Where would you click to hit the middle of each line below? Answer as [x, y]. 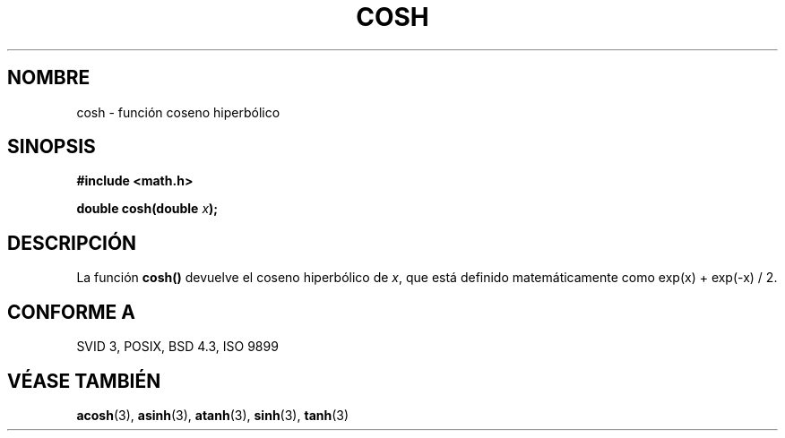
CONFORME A [71, 312]
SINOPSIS [52, 147]
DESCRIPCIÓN [72, 243]
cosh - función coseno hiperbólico [178, 112]
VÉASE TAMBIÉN [84, 381]
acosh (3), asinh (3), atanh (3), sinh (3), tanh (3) [213, 415]
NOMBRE [49, 78]
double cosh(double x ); [147, 209]
